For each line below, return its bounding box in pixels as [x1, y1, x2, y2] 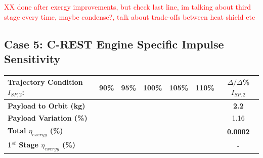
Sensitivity [4, 50, 61, 66]
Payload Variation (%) [8, 113, 87, 123]
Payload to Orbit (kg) [8, 100, 85, 111]
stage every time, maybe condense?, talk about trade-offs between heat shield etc [4, 11, 255, 22]
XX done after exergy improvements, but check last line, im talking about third [4, 2, 251, 12]
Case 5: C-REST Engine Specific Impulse [4, 36, 224, 51]
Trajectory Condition [8, 77, 83, 87]
